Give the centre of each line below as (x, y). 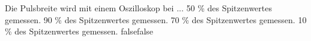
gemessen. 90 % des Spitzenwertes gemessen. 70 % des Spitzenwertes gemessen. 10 (156, 19)
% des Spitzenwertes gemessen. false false (79, 31)
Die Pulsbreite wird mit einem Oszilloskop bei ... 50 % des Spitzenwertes (138, 8)
